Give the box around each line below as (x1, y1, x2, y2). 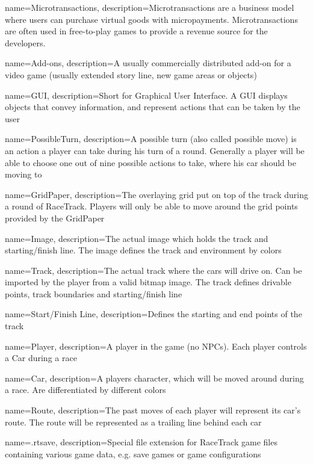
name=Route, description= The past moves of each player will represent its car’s (5, 404, 301, 416)
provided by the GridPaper (5, 211, 105, 224)
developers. (5, 36, 46, 49)
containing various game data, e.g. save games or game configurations (5, 447, 261, 460)
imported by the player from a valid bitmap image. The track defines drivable (5, 276, 291, 288)
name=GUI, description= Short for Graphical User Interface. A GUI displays (5, 88, 288, 101)
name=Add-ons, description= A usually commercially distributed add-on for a (5, 57, 291, 69)
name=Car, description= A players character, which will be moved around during (5, 371, 304, 384)
